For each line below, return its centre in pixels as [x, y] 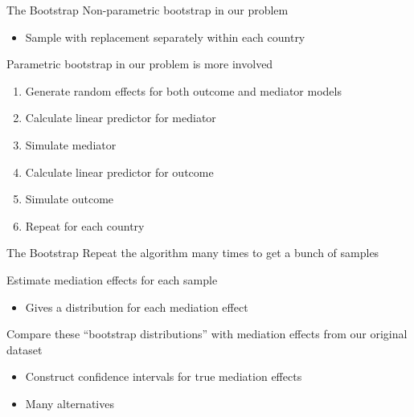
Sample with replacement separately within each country [165, 37]
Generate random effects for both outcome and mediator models [183, 90]
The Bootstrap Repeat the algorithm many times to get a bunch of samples [193, 253]
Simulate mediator [71, 144]
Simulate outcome [70, 199]
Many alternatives [70, 403]
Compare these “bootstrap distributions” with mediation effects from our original [207, 334]
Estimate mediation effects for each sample [112, 279]
